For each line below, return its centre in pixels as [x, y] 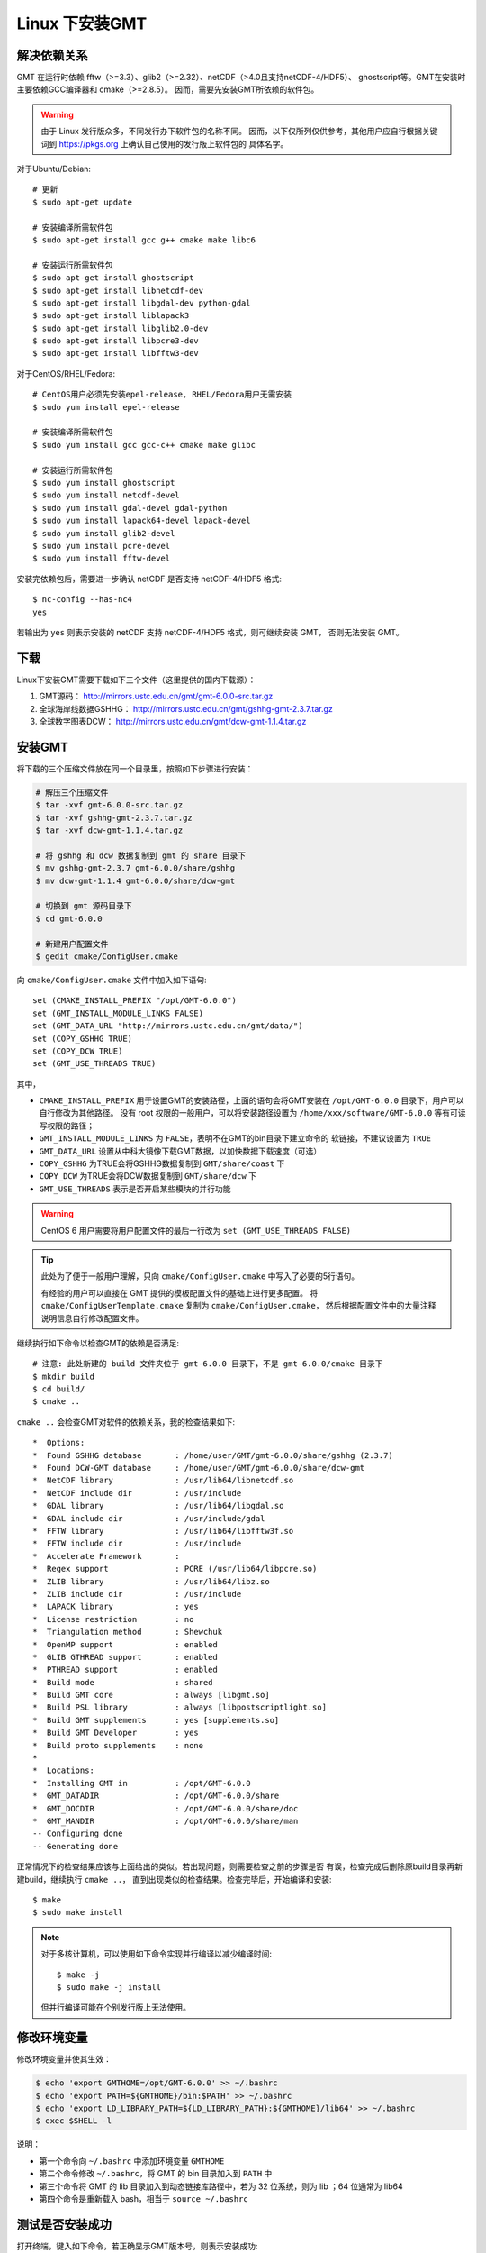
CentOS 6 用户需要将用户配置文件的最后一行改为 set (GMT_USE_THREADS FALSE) [196, 1230]
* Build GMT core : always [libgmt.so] [151, 1695]
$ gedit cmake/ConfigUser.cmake [107, 956]
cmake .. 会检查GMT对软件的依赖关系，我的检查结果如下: [126, 1422]
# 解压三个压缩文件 [72, 792]
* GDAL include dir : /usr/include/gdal [149, 1518]
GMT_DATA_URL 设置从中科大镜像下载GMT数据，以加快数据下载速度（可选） [180, 1151]
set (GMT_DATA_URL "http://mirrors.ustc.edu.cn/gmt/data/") [168, 1026]
